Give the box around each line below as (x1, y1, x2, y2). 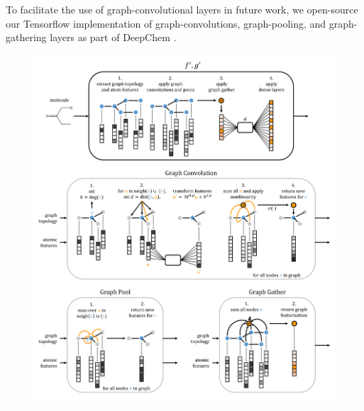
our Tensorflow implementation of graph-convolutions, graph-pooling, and (6, 16, 326, 30)
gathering (6, 30, 47, 45)
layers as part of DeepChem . (50, 30, 177, 45)
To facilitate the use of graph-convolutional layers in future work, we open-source (6, 2, 358, 16)
